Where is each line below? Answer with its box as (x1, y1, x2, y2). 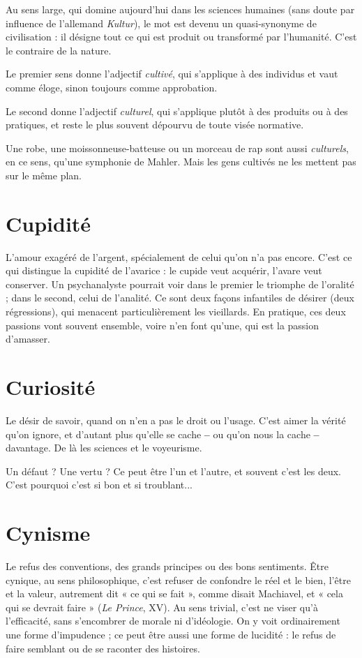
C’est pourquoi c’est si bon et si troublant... (6, 477, 193, 492)
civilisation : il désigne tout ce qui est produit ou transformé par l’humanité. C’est (6, 29, 357, 44)
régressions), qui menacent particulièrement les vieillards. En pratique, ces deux (6, 304, 346, 319)
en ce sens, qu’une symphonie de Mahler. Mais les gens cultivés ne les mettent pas (6, 154, 356, 169)
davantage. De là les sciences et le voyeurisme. (6, 440, 202, 455)
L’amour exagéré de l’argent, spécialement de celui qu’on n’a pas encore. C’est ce (6, 249, 352, 264)
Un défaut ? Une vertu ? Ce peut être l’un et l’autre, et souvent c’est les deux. (6, 463, 341, 478)
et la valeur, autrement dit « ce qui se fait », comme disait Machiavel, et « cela (6, 586, 343, 601)
